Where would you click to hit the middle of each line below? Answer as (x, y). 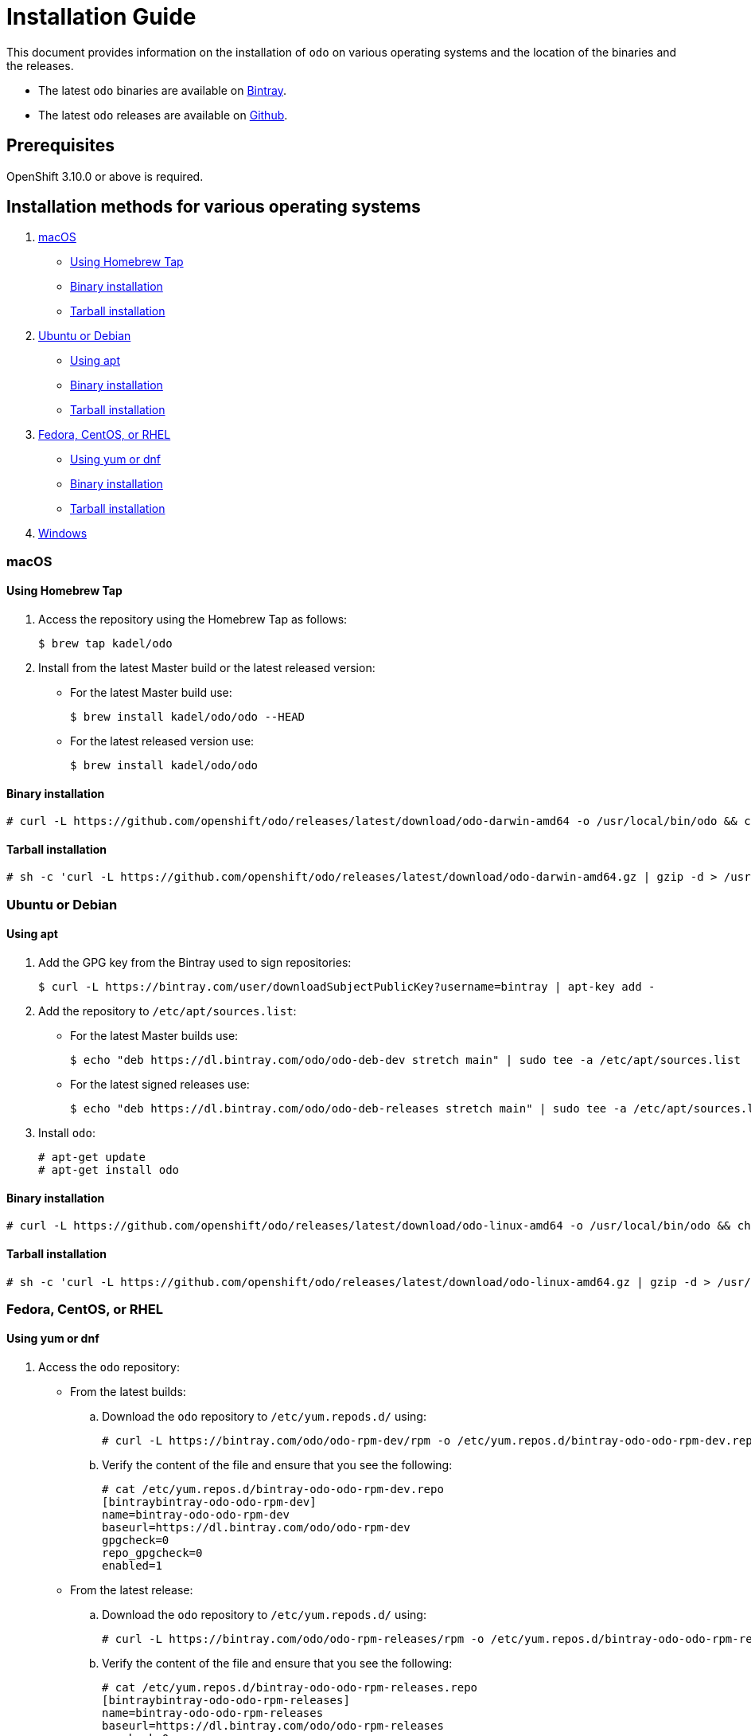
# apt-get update (92, 1157)
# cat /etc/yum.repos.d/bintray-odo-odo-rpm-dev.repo (273, 1490)
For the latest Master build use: (151, 693)
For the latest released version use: (162, 741)
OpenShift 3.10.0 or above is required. (105, 176)
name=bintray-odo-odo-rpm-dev (196, 1515)
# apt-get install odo (109, 1170)
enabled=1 (132, 1566)
